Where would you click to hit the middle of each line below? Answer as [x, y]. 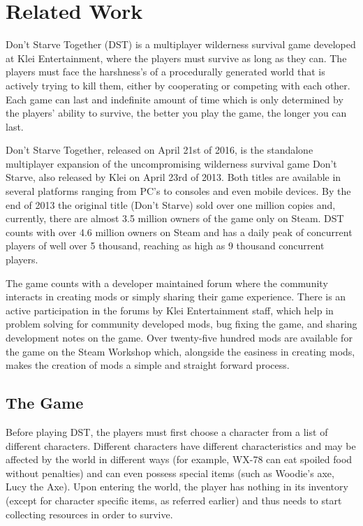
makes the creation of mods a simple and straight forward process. [148, 365]
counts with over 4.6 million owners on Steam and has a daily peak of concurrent [179, 232]
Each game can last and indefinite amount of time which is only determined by [175, 99]
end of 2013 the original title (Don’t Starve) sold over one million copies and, [171, 204]
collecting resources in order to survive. [89, 514]
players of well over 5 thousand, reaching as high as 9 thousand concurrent [165, 246]
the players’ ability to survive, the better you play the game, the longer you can [176, 113]
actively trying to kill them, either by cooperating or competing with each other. [178, 85]
